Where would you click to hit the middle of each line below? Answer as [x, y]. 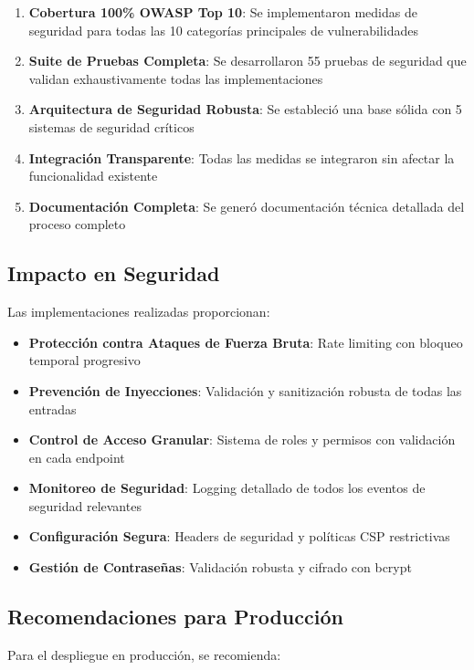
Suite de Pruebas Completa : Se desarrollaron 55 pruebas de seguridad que [248, 61]
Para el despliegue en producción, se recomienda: [144, 654]
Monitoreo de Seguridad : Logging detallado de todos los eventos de [227, 488]
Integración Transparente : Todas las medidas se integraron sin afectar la [242, 157]
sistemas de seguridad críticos [111, 126]
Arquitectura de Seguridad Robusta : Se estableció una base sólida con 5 [245, 109]
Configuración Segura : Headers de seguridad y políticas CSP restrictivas [239, 536]
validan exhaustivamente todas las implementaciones [176, 78]
